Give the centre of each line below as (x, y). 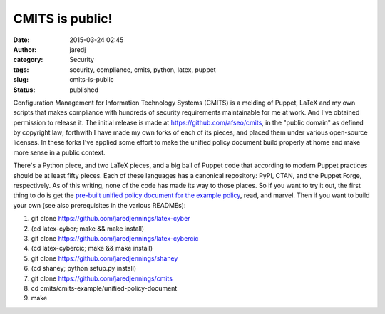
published (84, 90)
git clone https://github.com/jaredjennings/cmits (102, 278)
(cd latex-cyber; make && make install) (88, 229)
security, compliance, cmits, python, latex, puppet (143, 69)
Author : (25, 49)
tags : (21, 69)
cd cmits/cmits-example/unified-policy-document (104, 288)
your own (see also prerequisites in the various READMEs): (99, 205)
